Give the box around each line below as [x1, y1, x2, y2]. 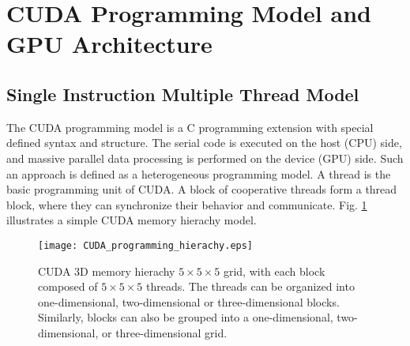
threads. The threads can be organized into [145, 278, 355, 295]
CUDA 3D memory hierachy [38, 262, 175, 279]
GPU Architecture [6, 28, 213, 60]
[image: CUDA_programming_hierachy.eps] [38, 239, 254, 251]
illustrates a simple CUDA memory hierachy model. [6, 212, 257, 228]
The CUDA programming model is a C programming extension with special [6, 118, 374, 135]
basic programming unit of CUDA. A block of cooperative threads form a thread [6, 181, 397, 197]
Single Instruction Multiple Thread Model [6, 81, 359, 106]
